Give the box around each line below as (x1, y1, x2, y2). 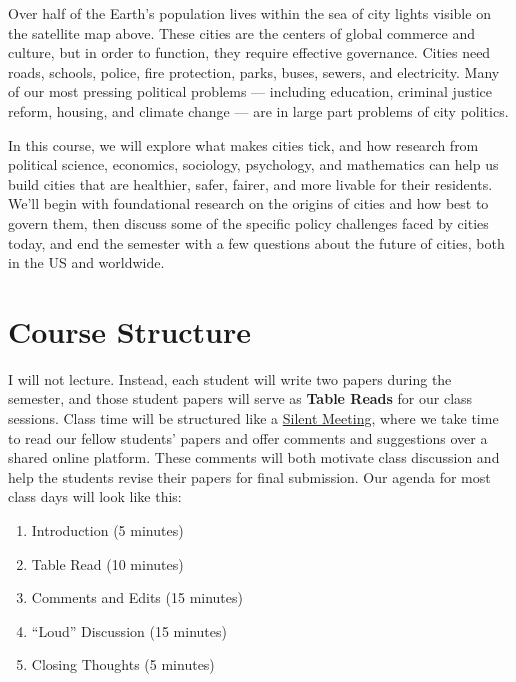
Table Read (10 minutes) (31, 553, 184, 574)
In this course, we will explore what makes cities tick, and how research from (8, 134, 479, 155)
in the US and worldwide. (8, 252, 165, 273)
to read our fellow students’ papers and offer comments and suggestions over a (8, 427, 488, 448)
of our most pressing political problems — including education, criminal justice (8, 81, 492, 102)
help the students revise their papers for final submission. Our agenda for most (8, 466, 491, 487)
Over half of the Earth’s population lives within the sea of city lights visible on (8, 3, 491, 23)
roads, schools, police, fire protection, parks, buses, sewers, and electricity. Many (8, 61, 500, 82)
